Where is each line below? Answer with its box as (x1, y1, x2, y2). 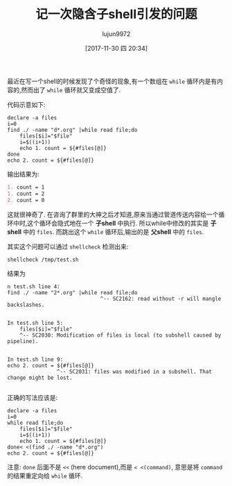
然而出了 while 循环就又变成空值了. (21, 85, 121, 94)
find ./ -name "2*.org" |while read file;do (7, 289, 138, 296)
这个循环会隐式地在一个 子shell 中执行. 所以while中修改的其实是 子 (27, 219, 217, 227)
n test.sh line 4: (7, 283, 60, 290)
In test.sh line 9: (7, 355, 64, 363)
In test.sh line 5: (7, 319, 64, 326)
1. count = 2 (7, 190, 45, 197)
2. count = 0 (7, 196, 45, 203)
